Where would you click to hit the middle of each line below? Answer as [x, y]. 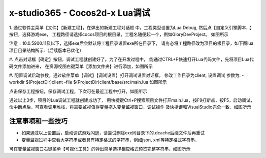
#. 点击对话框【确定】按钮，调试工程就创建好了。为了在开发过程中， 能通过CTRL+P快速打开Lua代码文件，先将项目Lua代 [132, 60]
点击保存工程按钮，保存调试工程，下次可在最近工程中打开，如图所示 [78, 91]
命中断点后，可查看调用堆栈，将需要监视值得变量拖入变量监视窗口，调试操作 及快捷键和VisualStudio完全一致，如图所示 [130, 107]
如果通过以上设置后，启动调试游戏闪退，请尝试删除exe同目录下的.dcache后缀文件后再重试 [113, 133]
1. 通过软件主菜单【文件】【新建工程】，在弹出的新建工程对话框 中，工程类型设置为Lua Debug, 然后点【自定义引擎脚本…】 [132, 28]
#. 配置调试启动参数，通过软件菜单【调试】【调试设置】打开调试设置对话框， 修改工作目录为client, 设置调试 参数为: [125, 75]
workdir [17, 82]
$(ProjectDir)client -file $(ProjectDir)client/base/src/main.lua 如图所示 [96, 82]
